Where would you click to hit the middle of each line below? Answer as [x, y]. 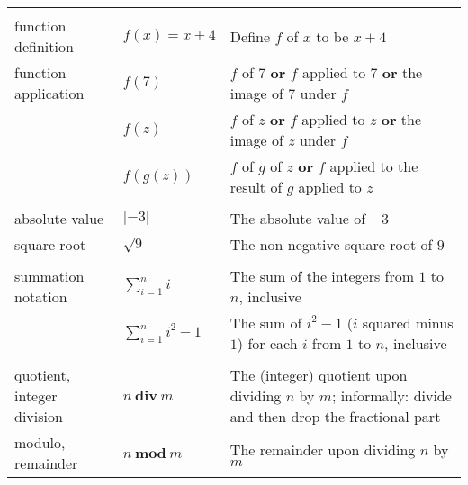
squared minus [408, 323]
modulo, [40, 442]
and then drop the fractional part [335, 416]
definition [44, 46]
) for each [267, 343]
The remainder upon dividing [323, 449]
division [39, 416]
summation [49, 276]
